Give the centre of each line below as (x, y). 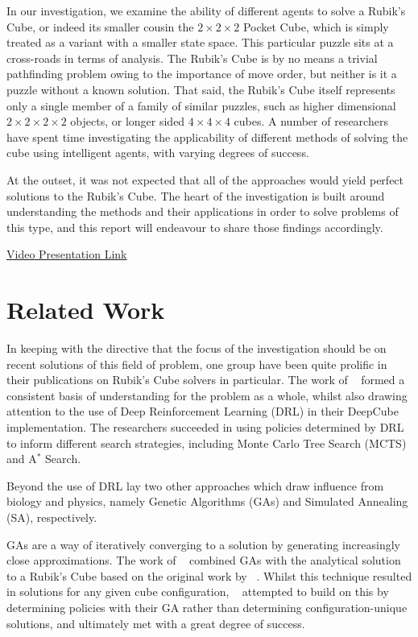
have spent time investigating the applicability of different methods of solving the (207, 136)
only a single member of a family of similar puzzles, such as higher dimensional (201, 105)
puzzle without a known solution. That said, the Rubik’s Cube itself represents (201, 89)
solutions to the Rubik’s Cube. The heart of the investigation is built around (196, 195)
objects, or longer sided (128, 121)
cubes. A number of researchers (311, 121)
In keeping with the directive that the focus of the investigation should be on (197, 348)
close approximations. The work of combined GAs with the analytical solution (204, 560)
